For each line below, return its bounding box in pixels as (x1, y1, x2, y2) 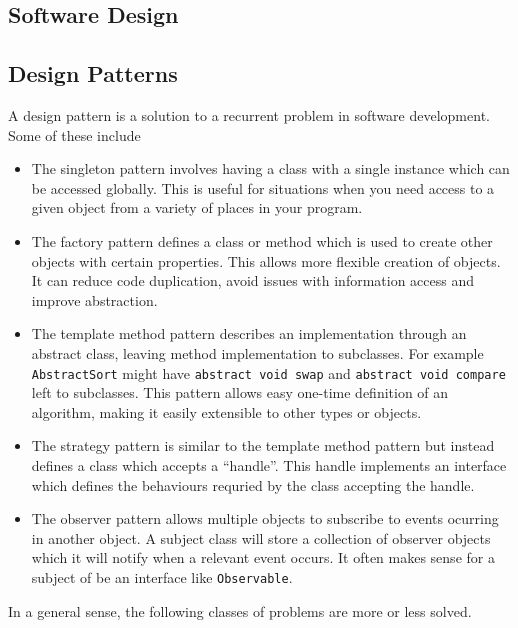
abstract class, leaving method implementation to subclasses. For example (31, 342, 484, 363)
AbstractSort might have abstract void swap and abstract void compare (31, 362, 506, 383)
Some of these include (8, 124, 141, 145)
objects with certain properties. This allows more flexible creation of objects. (31, 250, 501, 271)
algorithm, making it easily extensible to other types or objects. (31, 401, 422, 422)
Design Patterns (8, 58, 178, 89)
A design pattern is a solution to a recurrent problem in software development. (8, 104, 490, 125)
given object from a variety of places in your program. (31, 197, 363, 218)
